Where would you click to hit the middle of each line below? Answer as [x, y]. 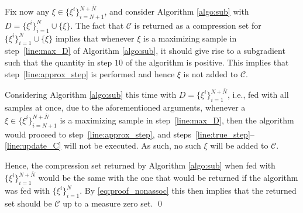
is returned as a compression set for [198, 25]
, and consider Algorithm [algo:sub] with [177, 11]
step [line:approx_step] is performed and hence [90, 73]
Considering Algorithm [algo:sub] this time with [91, 95]
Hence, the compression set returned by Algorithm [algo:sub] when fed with [140, 165]
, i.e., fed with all [258, 95]
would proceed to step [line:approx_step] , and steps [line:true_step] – [130, 134]
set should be [28, 203]
